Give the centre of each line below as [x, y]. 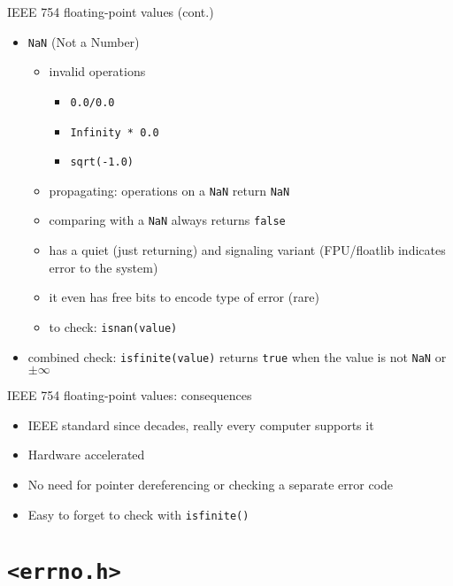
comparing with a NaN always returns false [167, 220]
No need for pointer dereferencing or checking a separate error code [211, 484]
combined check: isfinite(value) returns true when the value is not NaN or [237, 356]
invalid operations [97, 71]
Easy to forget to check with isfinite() [138, 514]
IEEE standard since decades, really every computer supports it [201, 424]
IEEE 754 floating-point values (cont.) [111, 12]
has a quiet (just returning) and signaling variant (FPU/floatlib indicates [247, 250]
